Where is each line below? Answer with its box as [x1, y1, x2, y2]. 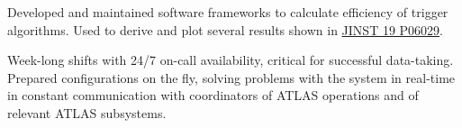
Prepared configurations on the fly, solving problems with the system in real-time [7, 68, 456, 87]
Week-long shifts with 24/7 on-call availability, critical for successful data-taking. [7, 50, 454, 69]
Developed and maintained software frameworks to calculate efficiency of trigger [7, 3, 448, 21]
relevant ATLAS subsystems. [7, 103, 167, 122]
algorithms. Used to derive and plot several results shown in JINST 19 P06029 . [7, 20, 444, 39]
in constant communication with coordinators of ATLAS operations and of [7, 86, 419, 105]
